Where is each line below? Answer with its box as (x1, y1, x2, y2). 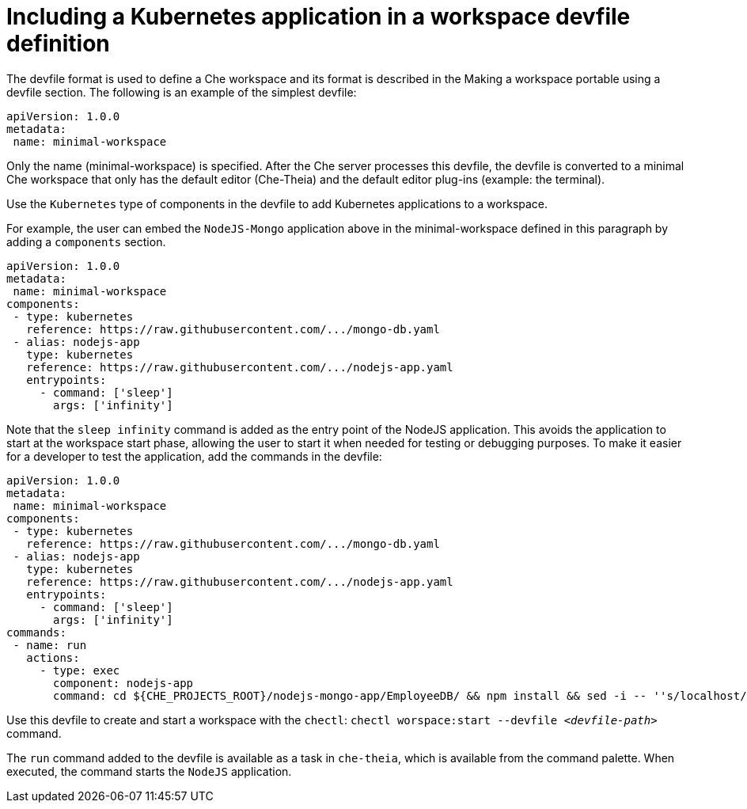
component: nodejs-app (53, 676, 194, 689)
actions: (26, 651, 80, 664)
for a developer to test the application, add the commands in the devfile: (6, 449, 382, 463)
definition (6, 30, 110, 57)
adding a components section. (6, 234, 166, 249)
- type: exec (40, 663, 120, 677)
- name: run (13, 638, 87, 651)
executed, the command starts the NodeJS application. (6, 764, 292, 778)
